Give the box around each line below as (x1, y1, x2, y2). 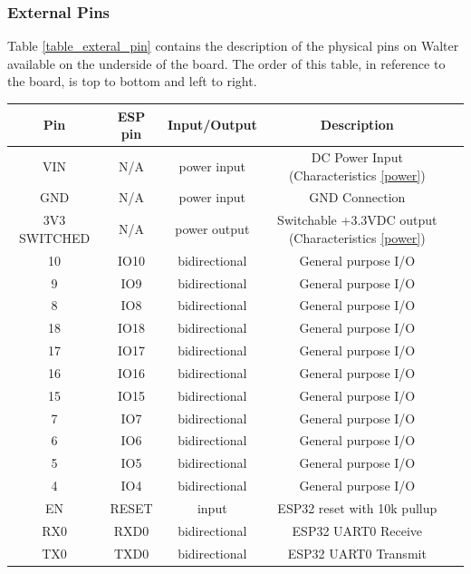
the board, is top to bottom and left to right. (7, 72, 257, 91)
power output (175, 219, 250, 238)
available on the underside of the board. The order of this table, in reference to (7, 54, 446, 73)
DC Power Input (311, 147, 403, 166)
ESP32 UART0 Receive (292, 520, 423, 540)
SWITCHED (18, 228, 91, 247)
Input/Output (167, 115, 257, 134)
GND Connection (309, 188, 406, 207)
